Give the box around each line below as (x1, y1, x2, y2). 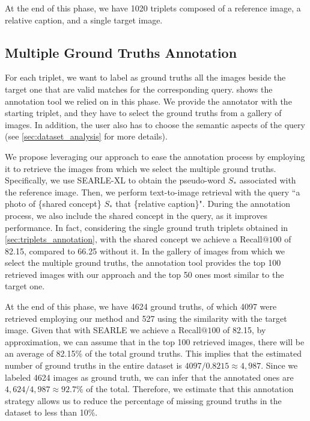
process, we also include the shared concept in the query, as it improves (5, 209, 267, 221)
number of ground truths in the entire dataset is (5, 359, 182, 372)
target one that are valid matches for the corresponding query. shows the (5, 82, 273, 95)
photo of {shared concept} (5, 197, 102, 210)
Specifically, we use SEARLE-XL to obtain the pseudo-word (5, 174, 226, 186)
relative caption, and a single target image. (5, 13, 163, 26)
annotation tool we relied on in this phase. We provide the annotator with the (5, 94, 292, 107)
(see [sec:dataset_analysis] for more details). (5, 130, 168, 143)
